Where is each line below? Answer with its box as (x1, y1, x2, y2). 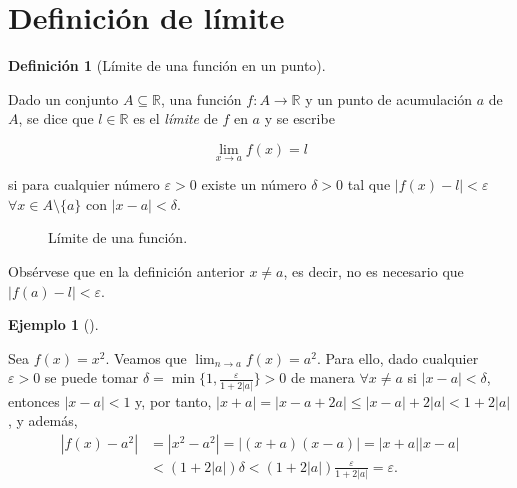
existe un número (201, 174, 307, 195)
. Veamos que (105, 347, 187, 368)
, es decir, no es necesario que (283, 260, 464, 281)
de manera (290, 367, 355, 388)
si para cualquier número (8, 174, 160, 195)
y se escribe (264, 108, 335, 129)
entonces (8, 390, 60, 411)
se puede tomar (44, 367, 139, 388)
